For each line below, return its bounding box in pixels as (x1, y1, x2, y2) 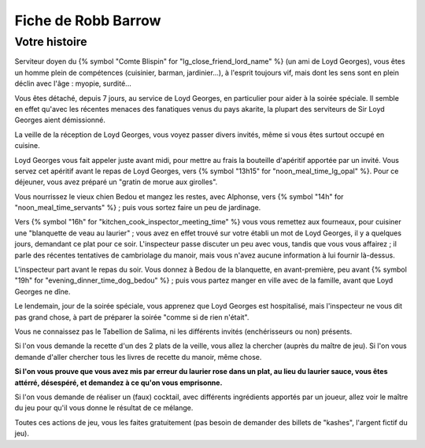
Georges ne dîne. (14, 287, 71, 296)
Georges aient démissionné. (14, 115, 106, 125)
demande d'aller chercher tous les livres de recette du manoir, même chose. (14, 352, 262, 361)
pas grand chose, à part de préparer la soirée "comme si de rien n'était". (14, 312, 249, 322)
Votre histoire (14, 35, 87, 49)
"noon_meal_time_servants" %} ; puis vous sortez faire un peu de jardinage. (14, 203, 261, 213)
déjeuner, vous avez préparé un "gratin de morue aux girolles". (14, 177, 218, 187)
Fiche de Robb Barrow (14, 12, 161, 29)
